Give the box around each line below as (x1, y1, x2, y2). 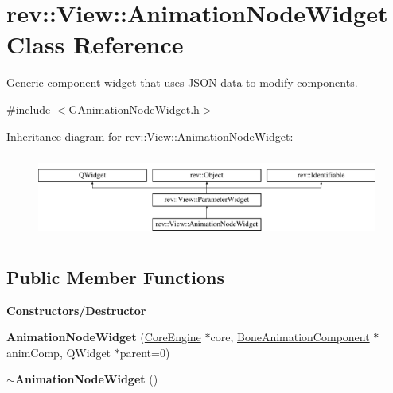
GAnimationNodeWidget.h (68, 100, 200, 117)
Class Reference (6, 28, 184, 60)
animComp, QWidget (6, 344, 111, 360)
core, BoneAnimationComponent (210, 329, 370, 345)
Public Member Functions (6, 264, 224, 289)
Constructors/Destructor (6, 302, 146, 318)
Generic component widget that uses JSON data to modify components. (6, 74, 358, 91)
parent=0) (119, 344, 170, 360)
